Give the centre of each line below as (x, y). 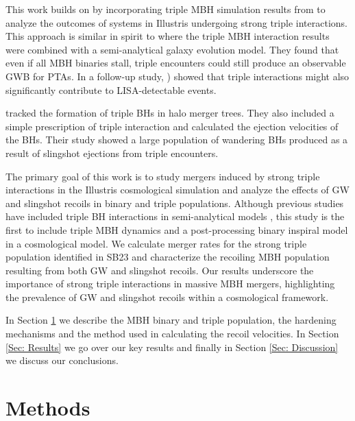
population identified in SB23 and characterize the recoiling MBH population (168, 257)
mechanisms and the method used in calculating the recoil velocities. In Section (172, 334)
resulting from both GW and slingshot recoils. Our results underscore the (160, 270)
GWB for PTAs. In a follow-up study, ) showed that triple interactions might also (177, 76)
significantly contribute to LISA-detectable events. (111, 89)
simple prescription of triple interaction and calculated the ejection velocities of (172, 126)
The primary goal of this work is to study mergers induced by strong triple (163, 176)
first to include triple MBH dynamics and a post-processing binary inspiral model (177, 229)
